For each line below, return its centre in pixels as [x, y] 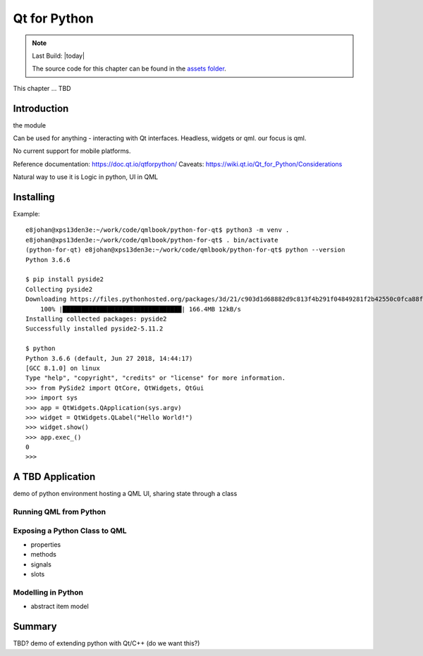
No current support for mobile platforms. [72, 151]
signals [41, 564]
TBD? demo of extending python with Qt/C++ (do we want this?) [106, 643]
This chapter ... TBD [42, 88]
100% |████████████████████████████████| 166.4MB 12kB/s [140, 309]
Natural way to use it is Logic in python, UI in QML [86, 177]
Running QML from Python [59, 512]
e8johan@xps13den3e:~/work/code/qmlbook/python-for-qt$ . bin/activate [152, 240]
